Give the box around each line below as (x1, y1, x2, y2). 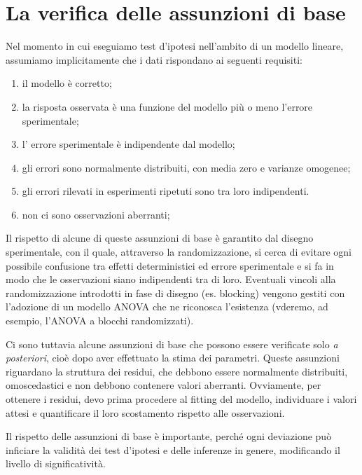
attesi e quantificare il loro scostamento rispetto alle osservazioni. (6, 405, 285, 420)
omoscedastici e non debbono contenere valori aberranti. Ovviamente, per (6, 378, 321, 392)
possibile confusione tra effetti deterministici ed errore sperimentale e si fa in (6, 258, 334, 273)
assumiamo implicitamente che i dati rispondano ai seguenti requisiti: (6, 52, 302, 67)
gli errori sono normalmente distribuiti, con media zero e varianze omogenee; (22, 160, 351, 174)
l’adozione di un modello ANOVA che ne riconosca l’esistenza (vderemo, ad (6, 299, 328, 314)
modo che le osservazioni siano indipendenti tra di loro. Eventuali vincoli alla (6, 272, 336, 287)
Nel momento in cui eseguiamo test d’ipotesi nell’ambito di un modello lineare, (6, 39, 344, 53)
